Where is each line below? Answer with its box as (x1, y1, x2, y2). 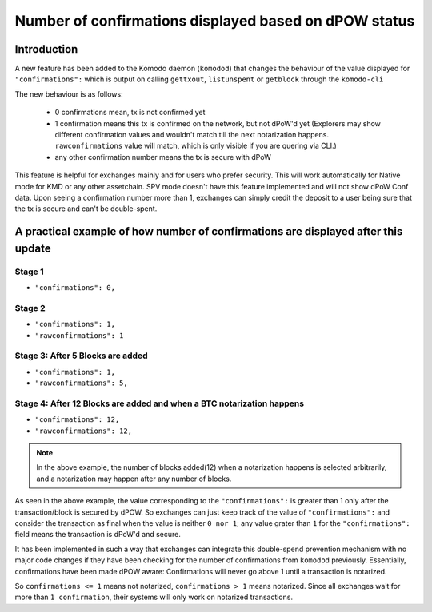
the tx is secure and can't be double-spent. (14, 204, 158, 213)
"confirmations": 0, (34, 284, 116, 292)
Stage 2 (14, 302, 46, 313)
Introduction (14, 42, 78, 56)
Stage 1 (14, 266, 44, 277)
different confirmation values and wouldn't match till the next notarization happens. (54, 130, 330, 140)
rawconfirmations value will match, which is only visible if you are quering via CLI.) (54, 141, 338, 151)
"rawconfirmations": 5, (34, 379, 128, 387)
